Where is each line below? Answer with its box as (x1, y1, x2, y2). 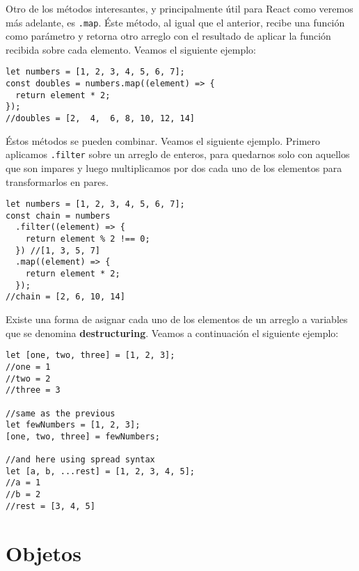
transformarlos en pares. (6, 174, 109, 189)
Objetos (6, 538, 81, 567)
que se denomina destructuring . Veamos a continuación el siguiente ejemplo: (6, 325, 339, 340)
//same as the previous (6, 408, 115, 419)
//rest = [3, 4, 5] (6, 501, 95, 511)
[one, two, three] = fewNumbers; (6, 431, 160, 441)
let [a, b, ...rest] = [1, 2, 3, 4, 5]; (6, 466, 196, 476)
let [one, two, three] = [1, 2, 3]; (6, 350, 175, 361)
